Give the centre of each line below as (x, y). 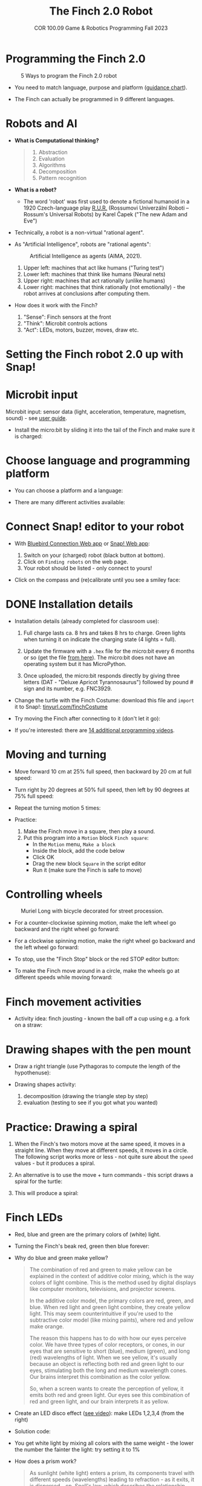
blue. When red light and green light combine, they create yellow (110, 1307)
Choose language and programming (98, 460)
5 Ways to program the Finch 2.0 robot (69, 75)
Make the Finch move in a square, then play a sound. (89, 831)
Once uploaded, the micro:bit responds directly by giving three (102, 675)
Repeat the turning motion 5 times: (57, 808)
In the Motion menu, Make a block (74, 844)
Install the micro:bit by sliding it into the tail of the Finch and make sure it (105, 430)
